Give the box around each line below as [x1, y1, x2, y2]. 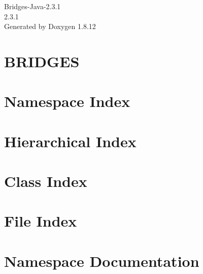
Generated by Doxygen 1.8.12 [4, 21, 96, 32]
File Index [4, 210, 77, 231]
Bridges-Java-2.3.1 [4, 1, 61, 11]
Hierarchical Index [4, 130, 137, 151]
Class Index [4, 171, 87, 191]
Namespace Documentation [4, 250, 199, 271]
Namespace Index [4, 91, 130, 112]
